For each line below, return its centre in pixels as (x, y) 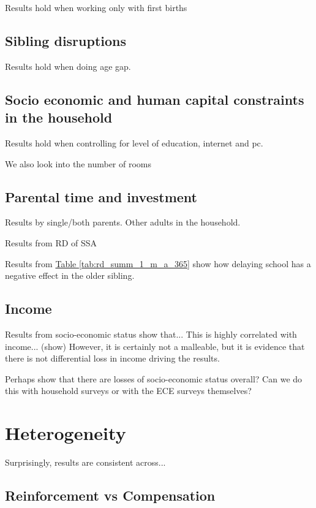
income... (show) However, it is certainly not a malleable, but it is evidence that (155, 346)
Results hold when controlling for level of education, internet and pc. (134, 142)
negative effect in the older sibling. (70, 275)
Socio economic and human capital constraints (155, 99)
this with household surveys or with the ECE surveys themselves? (128, 391)
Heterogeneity (66, 433)
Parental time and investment (101, 196)
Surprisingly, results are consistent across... (85, 462)
